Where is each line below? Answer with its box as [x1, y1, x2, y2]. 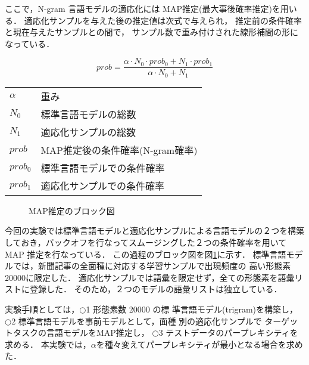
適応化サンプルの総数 [40, 125, 136, 139]
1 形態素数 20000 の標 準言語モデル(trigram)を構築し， [86, 303, 298, 315]
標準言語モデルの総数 [40, 107, 136, 121]
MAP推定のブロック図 [29, 204, 115, 216]
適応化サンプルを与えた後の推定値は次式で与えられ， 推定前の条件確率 [24, 14, 302, 26]
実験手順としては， [5, 303, 80, 315]
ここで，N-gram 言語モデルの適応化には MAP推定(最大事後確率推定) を [5, 2, 280, 14]
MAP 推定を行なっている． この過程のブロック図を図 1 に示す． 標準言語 [5, 248, 286, 260]
